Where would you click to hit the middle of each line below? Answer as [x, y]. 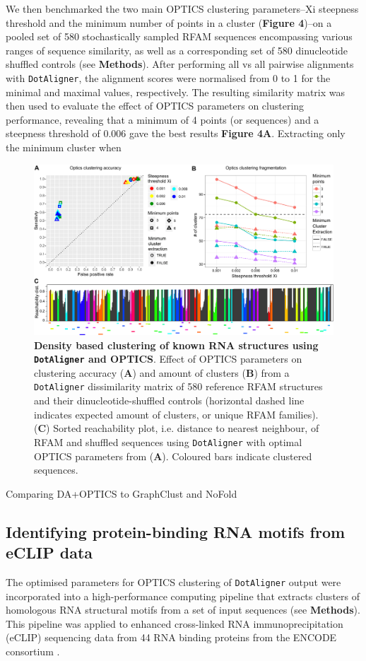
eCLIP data [49, 552]
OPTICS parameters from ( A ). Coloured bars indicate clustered [173, 456]
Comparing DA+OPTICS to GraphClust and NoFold [122, 493]
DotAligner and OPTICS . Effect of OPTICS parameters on [168, 359]
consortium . [33, 651]
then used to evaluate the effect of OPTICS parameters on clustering [155, 106]
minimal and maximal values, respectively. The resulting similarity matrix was [176, 92]
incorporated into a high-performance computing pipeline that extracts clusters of [183, 596]
